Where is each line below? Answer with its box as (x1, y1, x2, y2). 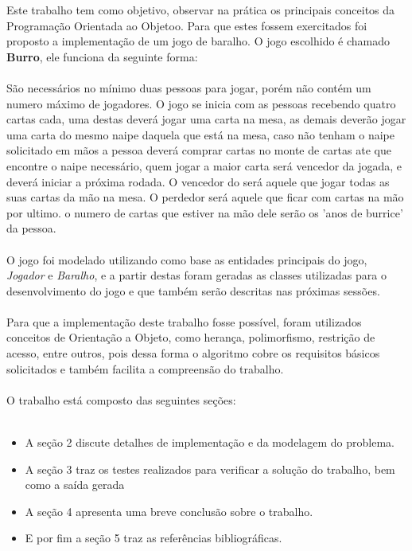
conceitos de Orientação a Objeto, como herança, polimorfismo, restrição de (6, 329, 375, 346)
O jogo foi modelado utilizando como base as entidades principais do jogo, (6, 251, 367, 268)
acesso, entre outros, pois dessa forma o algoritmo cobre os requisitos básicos (6, 345, 380, 361)
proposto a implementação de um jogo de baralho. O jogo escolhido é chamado (6, 33, 391, 49)
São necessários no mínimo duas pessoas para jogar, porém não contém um (6, 79, 371, 96)
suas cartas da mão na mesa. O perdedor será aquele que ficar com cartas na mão (6, 189, 404, 205)
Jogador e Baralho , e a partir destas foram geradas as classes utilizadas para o (6, 267, 387, 283)
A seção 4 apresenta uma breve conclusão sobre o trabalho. (25, 502, 313, 519)
